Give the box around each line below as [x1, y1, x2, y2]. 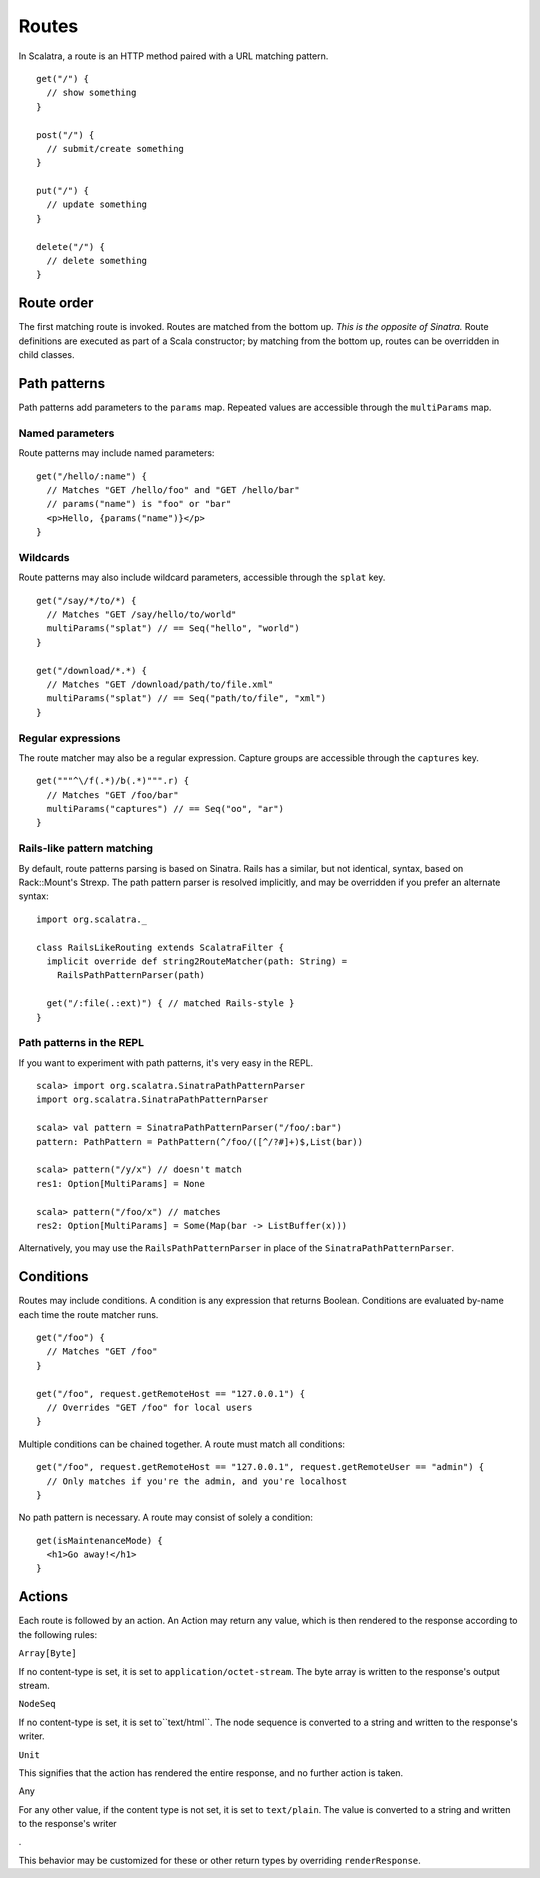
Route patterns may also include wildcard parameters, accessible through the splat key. [18, 571, 386, 584]
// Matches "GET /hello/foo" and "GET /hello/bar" [46, 484, 300, 495]
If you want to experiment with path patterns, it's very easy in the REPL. [18, 1056, 314, 1069]
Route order [18, 295, 94, 312]
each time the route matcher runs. [18, 1308, 159, 1320]
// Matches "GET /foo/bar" [46, 789, 179, 800]
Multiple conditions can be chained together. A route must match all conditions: [18, 1438, 345, 1450]
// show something [46, 87, 137, 99]
